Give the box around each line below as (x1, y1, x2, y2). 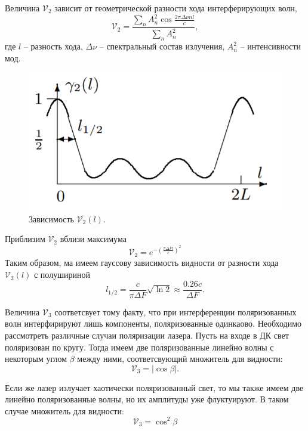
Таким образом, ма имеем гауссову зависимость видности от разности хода (5, 256, 279, 269)
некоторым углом (5, 352, 67, 365)
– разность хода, (23, 40, 83, 52)
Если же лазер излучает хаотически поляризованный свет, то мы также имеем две (5, 381, 304, 393)
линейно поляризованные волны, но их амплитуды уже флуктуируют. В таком (5, 393, 289, 405)
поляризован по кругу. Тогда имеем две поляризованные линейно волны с (5, 340, 274, 353)
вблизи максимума (60, 232, 127, 245)
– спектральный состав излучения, (99, 40, 225, 52)
